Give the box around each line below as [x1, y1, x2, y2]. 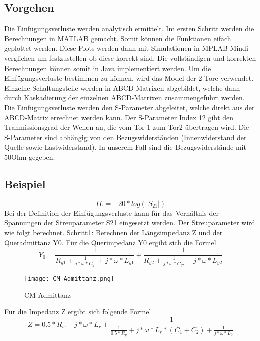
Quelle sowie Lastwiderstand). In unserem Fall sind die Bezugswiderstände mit [4, 142, 246, 152]
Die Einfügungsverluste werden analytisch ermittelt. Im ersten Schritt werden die [4, 23, 254, 34]
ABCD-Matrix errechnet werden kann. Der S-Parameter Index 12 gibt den [4, 112, 234, 122]
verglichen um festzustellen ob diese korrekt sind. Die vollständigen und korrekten [4, 52, 256, 63]
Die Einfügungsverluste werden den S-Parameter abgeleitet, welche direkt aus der [4, 102, 255, 112]
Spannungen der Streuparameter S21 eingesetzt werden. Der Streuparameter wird [4, 217, 255, 228]
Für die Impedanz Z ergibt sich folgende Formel [4, 306, 151, 317]
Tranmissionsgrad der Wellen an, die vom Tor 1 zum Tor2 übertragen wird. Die [4, 122, 249, 132]
